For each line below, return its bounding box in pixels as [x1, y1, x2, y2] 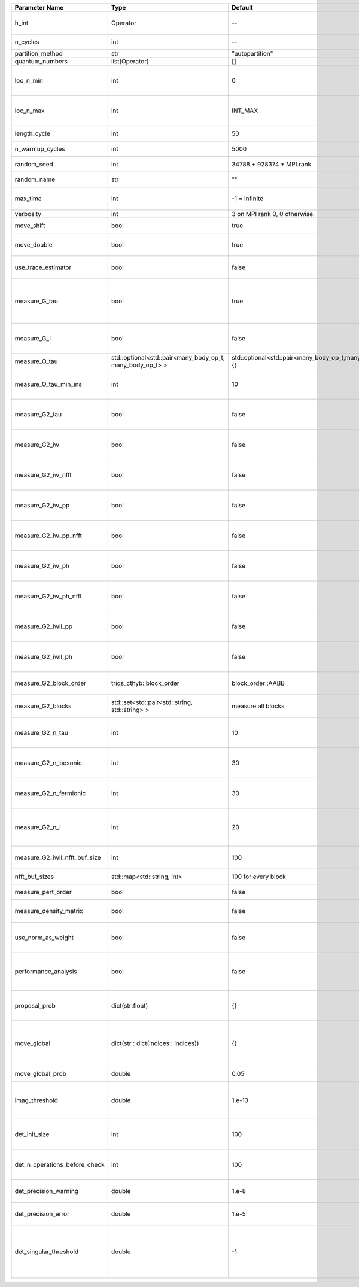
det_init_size [14, 1130, 50, 1139]
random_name [14, 175, 56, 184]
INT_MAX [231, 107, 258, 115]
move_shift [14, 221, 45, 230]
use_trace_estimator [14, 263, 72, 272]
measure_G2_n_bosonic [14, 759, 82, 767]
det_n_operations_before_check [14, 1161, 105, 1169]
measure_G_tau [14, 297, 58, 305]
